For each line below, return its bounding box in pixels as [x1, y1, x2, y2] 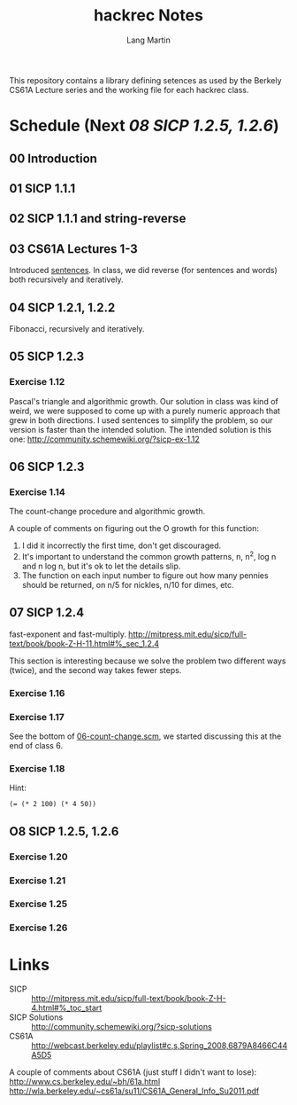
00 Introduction [9, 151, 97, 166]
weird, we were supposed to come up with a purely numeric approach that [9, 405, 281, 416]
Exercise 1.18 [9, 762, 65, 774]
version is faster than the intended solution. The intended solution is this [9, 424, 272, 435]
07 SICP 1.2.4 [9, 605, 85, 621]
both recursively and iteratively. [9, 274, 124, 285]
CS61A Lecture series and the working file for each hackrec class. [9, 84, 249, 95]
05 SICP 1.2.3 [9, 349, 85, 364]
